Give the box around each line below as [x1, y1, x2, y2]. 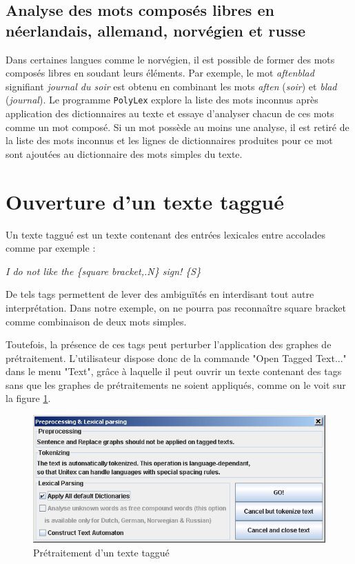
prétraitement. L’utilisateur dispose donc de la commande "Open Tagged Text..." [6, 350, 347, 365]
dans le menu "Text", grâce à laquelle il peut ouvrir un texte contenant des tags [6, 364, 342, 379]
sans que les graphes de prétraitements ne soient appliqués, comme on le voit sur [6, 377, 346, 392]
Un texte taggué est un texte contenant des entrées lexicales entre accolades [6, 227, 325, 241]
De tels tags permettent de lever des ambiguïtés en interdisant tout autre [6, 287, 314, 301]
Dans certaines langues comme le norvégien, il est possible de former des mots [6, 52, 335, 66]
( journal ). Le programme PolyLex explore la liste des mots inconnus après [6, 92, 318, 107]
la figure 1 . [6, 391, 51, 405]
